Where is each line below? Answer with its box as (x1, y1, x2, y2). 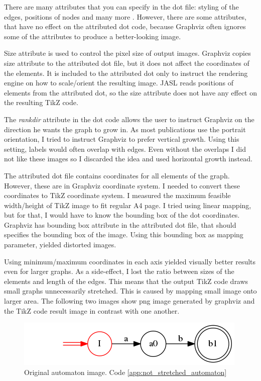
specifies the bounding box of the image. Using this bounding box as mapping (4, 229, 243, 240)
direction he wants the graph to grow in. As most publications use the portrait (4, 124, 246, 134)
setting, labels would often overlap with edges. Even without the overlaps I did (4, 143, 246, 154)
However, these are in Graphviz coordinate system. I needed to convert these (4, 180, 240, 190)
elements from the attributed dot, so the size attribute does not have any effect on (4, 87, 257, 98)
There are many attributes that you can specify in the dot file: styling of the (4, 2, 239, 12)
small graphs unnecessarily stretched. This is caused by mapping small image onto (4, 285, 257, 296)
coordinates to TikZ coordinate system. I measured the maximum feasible (4, 190, 231, 201)
